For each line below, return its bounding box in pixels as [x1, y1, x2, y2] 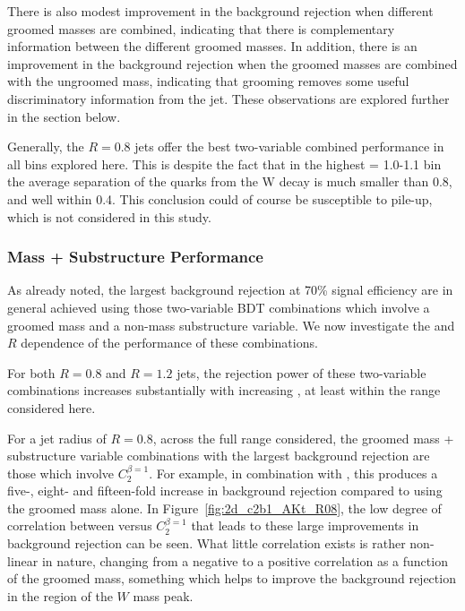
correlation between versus [7, 516, 152, 535]
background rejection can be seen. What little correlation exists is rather [7, 534, 406, 553]
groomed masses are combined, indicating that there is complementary [7, 19, 395, 38]
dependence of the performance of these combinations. [21, 333, 318, 352]
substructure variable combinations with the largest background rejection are [7, 446, 430, 465]
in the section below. [7, 107, 121, 125]
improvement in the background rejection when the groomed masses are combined [7, 54, 458, 73]
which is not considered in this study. [7, 207, 211, 226]
